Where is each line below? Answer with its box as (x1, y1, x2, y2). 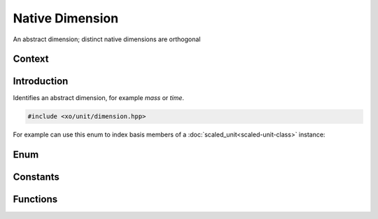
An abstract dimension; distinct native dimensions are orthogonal (13, 35, 201, 43)
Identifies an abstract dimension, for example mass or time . (13, 94, 185, 102)
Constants (13, 171, 59, 183)
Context (13, 53, 49, 65)
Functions (13, 193, 58, 206)
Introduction (13, 76, 69, 87)
